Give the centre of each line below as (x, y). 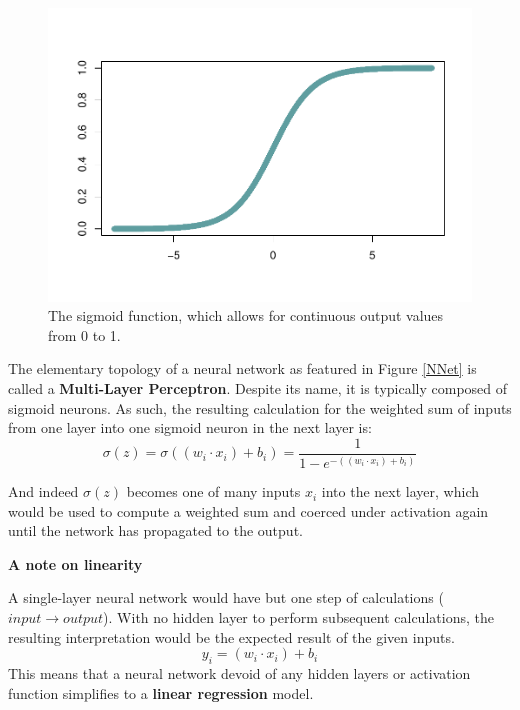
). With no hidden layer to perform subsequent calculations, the (298, 617)
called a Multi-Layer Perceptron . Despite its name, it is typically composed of (258, 387)
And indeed (43, 491)
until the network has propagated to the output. (155, 530)
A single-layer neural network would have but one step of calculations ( (226, 597)
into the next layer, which (400, 491)
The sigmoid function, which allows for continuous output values (246, 315)
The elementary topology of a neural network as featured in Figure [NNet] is (242, 368)
